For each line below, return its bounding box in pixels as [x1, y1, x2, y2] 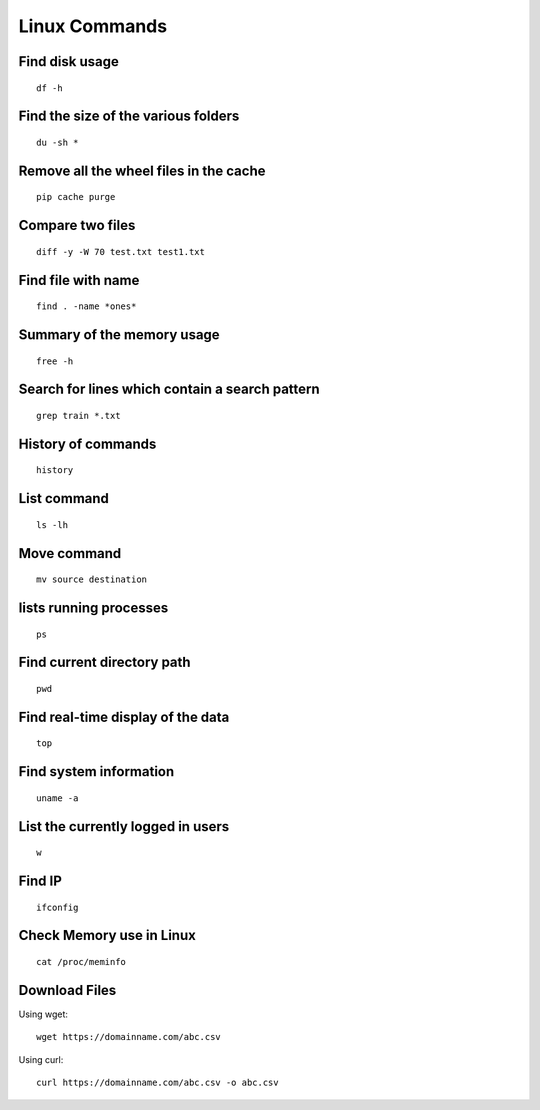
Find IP [18, 873, 62, 890]
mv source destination [36, 574, 148, 585]
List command [18, 490, 110, 507]
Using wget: [18, 1008, 69, 1020]
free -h [36, 355, 74, 367]
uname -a [36, 792, 79, 804]
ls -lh [36, 519, 69, 530]
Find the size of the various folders [18, 108, 240, 125]
